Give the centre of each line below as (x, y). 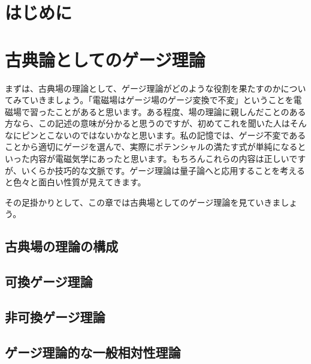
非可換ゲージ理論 (55, 316)
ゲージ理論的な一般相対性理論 (93, 352)
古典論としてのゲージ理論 (105, 59)
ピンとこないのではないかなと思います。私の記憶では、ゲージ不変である (164, 135)
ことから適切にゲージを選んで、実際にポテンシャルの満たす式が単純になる (151, 147)
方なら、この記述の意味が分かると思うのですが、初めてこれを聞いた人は (147, 123)
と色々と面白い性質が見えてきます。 (76, 182)
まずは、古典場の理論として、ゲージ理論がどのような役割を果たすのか (143, 88)
